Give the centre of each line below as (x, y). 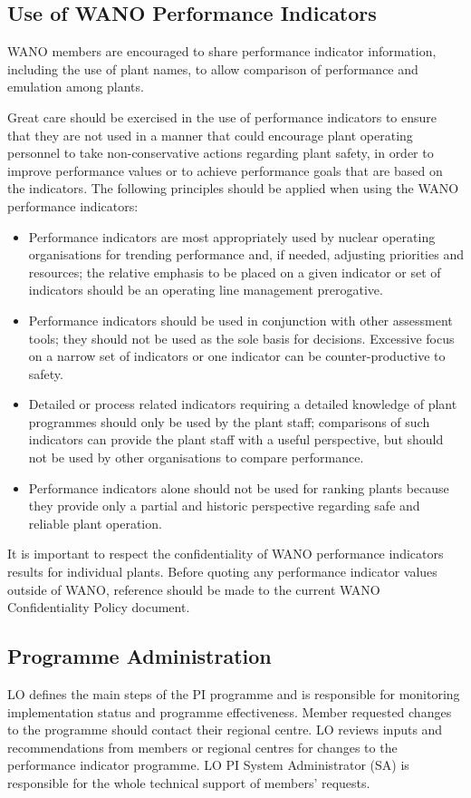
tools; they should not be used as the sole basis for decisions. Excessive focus (241, 338)
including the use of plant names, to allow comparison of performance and (213, 68)
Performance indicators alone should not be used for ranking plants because (239, 487)
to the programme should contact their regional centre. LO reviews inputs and (225, 730)
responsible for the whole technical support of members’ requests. (189, 783)
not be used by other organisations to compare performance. (196, 457)
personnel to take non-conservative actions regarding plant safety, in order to (221, 153)
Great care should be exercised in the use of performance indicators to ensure (222, 117)
